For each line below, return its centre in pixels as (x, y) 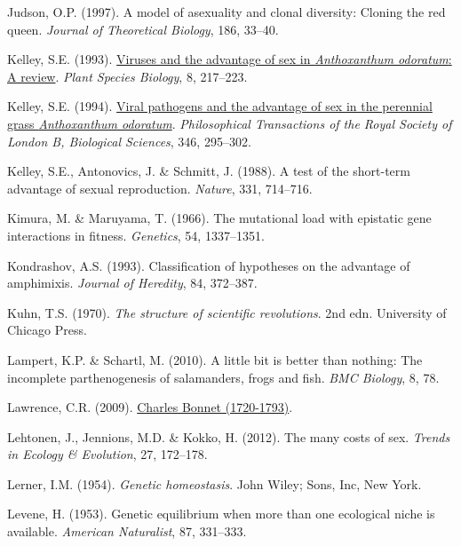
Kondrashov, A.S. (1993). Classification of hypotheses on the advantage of (209, 265)
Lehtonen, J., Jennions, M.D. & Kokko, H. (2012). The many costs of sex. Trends (229, 436)
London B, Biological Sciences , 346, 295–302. (129, 141)
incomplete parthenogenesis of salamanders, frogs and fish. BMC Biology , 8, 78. (223, 377)
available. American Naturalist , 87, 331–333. (127, 531)
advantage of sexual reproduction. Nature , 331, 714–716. (160, 188)
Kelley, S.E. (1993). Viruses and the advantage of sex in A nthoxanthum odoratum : (230, 59)
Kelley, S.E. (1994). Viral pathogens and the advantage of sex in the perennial (220, 106)
